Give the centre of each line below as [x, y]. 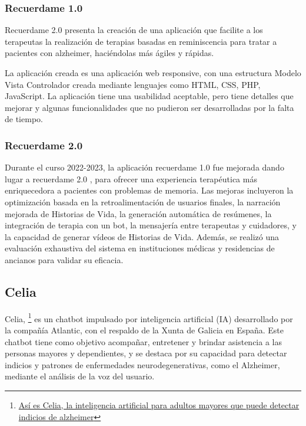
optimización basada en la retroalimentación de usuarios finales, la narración [143, 201]
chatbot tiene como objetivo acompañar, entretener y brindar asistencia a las [143, 341]
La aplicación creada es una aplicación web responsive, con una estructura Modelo [153, 73]
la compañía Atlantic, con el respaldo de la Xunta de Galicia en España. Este [144, 330]
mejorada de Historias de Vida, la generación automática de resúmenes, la [138, 213]
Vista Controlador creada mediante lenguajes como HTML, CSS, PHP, [133, 84]
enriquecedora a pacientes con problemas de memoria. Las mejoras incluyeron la [149, 190]
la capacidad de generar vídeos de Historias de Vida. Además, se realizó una [142, 236]
